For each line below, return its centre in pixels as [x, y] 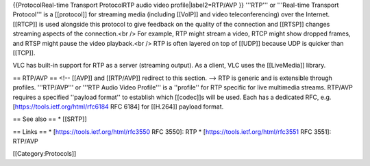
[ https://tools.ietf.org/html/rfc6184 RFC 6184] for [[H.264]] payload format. [118, 107]
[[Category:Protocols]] [45, 154]
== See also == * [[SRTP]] [50, 119]
